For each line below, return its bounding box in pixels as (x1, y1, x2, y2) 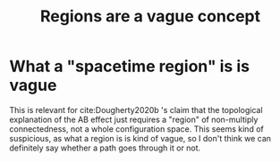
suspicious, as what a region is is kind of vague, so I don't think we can (9, 133, 271, 143)
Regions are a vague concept (39, 6, 261, 27)
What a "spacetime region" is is (9, 56, 250, 77)
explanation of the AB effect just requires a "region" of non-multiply (9, 114, 259, 125)
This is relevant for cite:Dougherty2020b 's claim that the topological (9, 104, 263, 115)
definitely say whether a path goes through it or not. (9, 142, 201, 153)
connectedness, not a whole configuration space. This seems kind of (9, 123, 264, 134)
